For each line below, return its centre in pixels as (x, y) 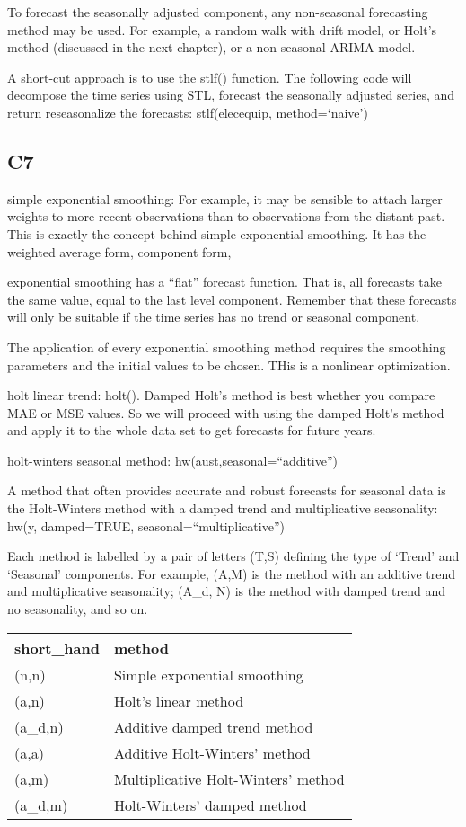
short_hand (57, 647)
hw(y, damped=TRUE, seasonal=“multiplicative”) (146, 525)
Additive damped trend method (213, 726)
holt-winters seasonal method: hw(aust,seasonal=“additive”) (173, 460)
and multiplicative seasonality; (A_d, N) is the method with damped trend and (226, 591)
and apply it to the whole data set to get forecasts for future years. (192, 430)
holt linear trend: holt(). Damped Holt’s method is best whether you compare (221, 395)
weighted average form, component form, (119, 251)
